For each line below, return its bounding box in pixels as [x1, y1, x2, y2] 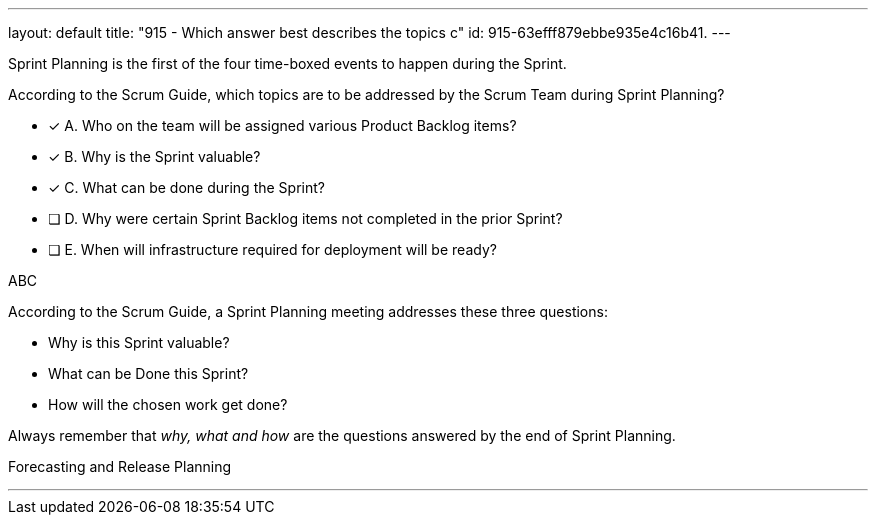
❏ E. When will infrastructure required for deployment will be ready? [48, 241, 497, 258]
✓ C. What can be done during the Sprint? [48, 179, 325, 196]
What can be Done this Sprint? [48, 365, 249, 382]
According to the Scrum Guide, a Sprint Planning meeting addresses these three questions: [8, 303, 608, 320]
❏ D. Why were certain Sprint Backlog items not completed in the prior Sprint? [48, 210, 563, 227]
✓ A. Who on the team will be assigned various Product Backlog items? [48, 117, 517, 134]
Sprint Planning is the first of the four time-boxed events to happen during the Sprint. [8, 55, 567, 72]
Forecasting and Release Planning [8, 458, 232, 475]
